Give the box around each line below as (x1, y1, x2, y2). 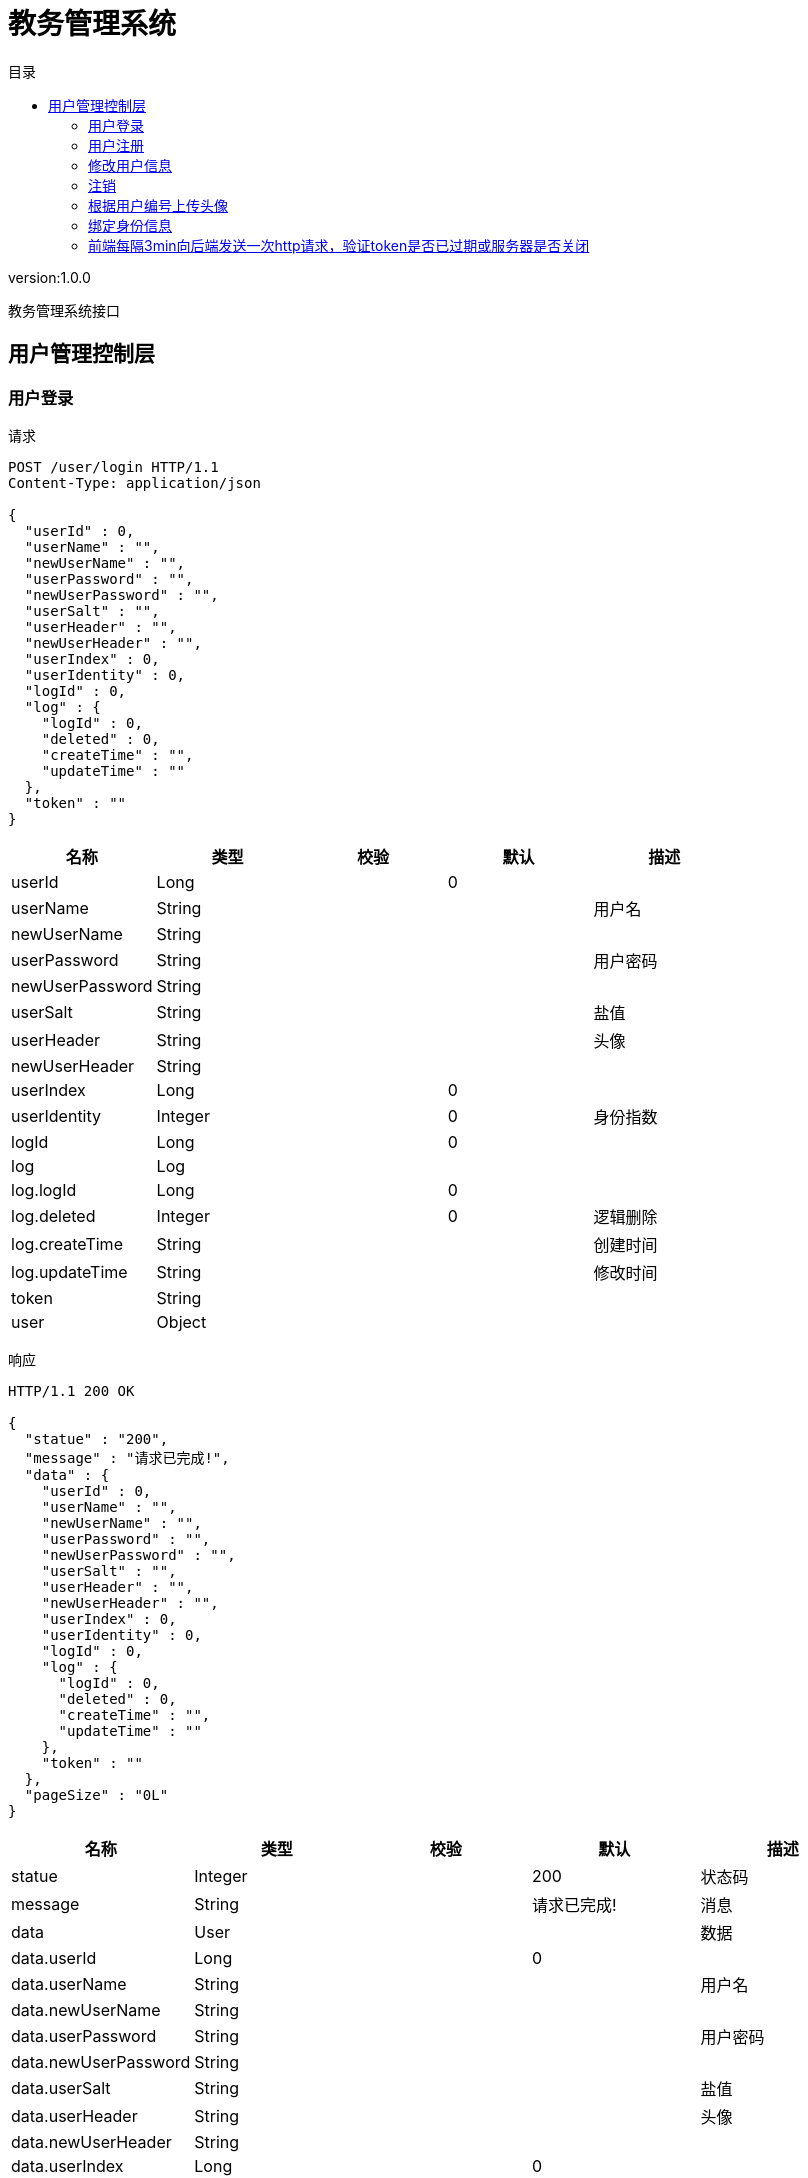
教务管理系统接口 (8, 301, 120, 319)
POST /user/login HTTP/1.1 (8, 458, 219, 475)
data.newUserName (11, 1999, 161, 2020)
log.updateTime (11, 1261, 128, 1282)
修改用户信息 (88, 156, 172, 174)
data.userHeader (11, 2105, 138, 2126)
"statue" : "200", (24, 1430, 169, 1447)
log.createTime (11, 1233, 123, 1254)
